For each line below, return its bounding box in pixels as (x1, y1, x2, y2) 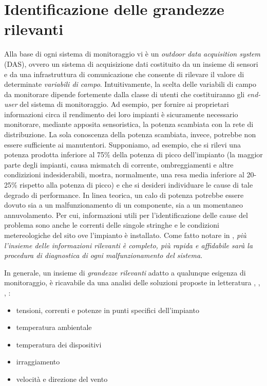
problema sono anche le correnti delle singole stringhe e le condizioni (4, 219, 219, 230)
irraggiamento (16, 356, 60, 367)
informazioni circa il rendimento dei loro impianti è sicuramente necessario (4, 108, 238, 119)
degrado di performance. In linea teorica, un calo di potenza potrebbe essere (4, 189, 244, 200)
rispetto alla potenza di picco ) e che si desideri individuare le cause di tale (20, 179, 253, 190)
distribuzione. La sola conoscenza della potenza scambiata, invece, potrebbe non (4, 129, 256, 140)
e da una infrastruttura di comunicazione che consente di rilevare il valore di (4, 68, 244, 79)
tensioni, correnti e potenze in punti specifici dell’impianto (16, 304, 199, 315)
